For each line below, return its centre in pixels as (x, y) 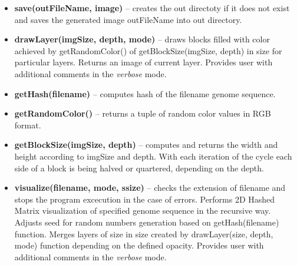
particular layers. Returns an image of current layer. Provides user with (143, 62)
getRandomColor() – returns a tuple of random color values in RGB (143, 113)
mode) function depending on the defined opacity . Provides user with (139, 245)
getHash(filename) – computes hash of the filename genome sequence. (145, 93)
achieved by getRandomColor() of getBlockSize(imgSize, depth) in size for (148, 50)
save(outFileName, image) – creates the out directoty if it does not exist (152, 8)
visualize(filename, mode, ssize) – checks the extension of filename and (150, 188)
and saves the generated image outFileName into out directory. (128, 19)
